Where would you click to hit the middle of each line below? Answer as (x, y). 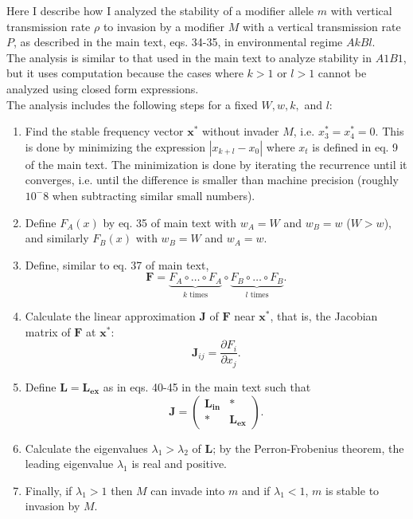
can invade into (188, 490)
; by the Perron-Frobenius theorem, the (308, 448)
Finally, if (49, 490)
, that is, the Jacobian (324, 316)
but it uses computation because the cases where (125, 73)
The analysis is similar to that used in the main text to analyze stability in (189, 57)
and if (256, 490)
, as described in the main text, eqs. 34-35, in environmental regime (178, 42)
